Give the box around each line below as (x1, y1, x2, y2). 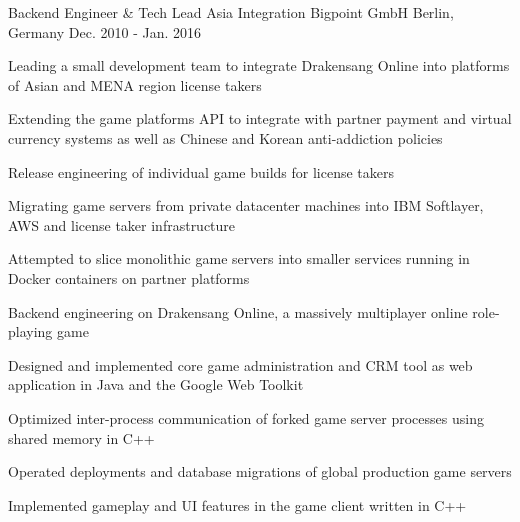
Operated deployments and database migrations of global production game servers (8, 461, 512, 482)
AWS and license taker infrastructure (8, 214, 236, 235)
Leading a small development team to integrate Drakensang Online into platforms (8, 55, 510, 76)
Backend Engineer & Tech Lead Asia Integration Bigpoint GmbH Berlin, (8, 2, 454, 22)
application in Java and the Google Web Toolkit (8, 374, 304, 395)
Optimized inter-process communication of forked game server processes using (8, 407, 484, 428)
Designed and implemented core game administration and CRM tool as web (8, 354, 473, 375)
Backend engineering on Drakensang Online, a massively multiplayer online (8, 301, 468, 322)
